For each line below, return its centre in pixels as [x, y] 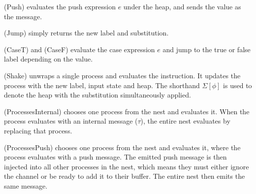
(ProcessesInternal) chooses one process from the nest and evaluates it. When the [127, 111]
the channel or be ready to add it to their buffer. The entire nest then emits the [125, 176]
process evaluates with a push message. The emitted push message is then [115, 157]
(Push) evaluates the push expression [60, 6]
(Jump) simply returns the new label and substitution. [86, 33]
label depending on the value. [48, 59]
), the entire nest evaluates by [185, 121]
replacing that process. [38, 130]
